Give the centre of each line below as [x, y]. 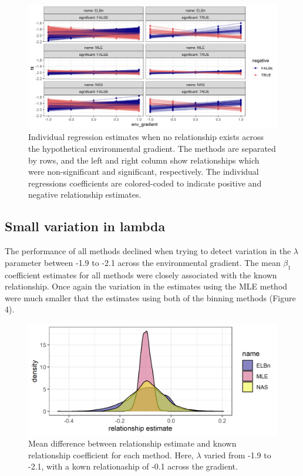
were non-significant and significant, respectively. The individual [144, 172]
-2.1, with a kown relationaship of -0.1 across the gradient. [133, 466]
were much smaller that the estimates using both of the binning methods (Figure [150, 297]
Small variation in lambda [85, 226]
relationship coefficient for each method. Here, [111, 455]
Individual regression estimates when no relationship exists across [146, 137]
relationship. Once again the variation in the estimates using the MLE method [146, 286]
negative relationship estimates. [85, 194]
